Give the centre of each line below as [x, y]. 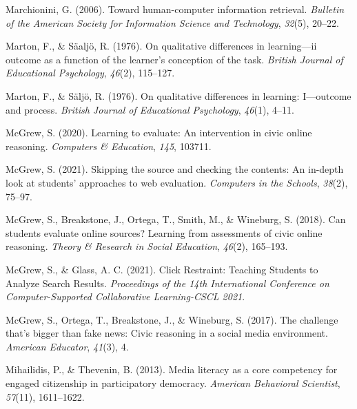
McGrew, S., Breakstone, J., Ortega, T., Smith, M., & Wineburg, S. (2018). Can [176, 219]
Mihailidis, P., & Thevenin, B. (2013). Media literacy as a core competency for [172, 369]
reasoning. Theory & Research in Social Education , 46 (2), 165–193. [147, 246]
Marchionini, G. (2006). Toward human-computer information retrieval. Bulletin [175, 9]
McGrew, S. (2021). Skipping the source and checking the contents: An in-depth [175, 169]
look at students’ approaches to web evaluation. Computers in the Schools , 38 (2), [177, 182]
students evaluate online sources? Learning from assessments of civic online [164, 232]
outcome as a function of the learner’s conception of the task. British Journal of [174, 59]
